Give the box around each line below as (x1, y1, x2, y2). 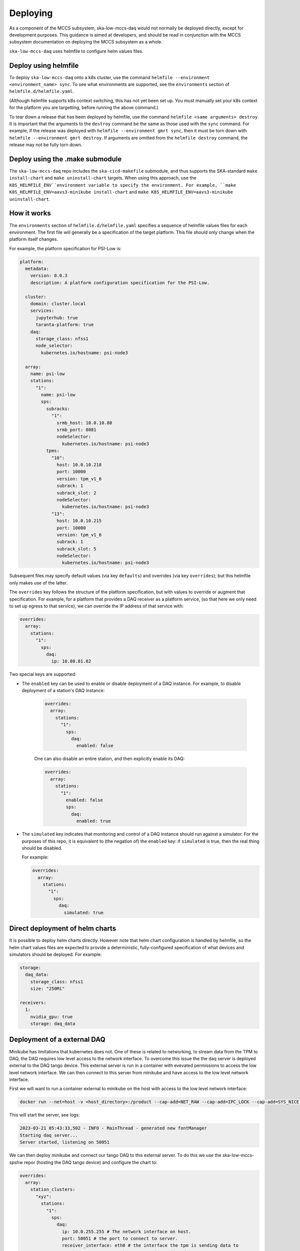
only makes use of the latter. (9, 579, 68, 585)
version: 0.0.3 (30, 273, 67, 279)
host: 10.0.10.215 (56, 518, 102, 524)
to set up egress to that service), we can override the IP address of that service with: (9, 603, 184, 609)
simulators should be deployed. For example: (9, 951, 102, 957)
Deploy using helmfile (9, 61, 79, 70)
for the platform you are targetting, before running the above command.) (9, 105, 158, 111)
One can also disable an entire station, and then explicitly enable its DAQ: (34, 756, 185, 762)
